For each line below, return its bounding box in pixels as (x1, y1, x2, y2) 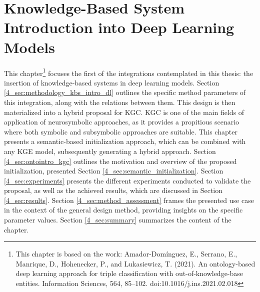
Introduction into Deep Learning (4, 17, 234, 37)
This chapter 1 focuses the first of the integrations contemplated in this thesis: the (4, 66, 253, 78)
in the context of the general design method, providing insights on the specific (4, 204, 243, 215)
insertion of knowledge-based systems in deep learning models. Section (4, 77, 219, 87)
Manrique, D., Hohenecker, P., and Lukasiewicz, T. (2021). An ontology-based (15, 258, 255, 268)
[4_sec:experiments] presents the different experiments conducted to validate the (4, 175, 251, 185)
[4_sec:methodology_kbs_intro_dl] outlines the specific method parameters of (4, 87, 246, 97)
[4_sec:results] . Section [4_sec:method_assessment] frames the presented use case (4, 194, 254, 205)
